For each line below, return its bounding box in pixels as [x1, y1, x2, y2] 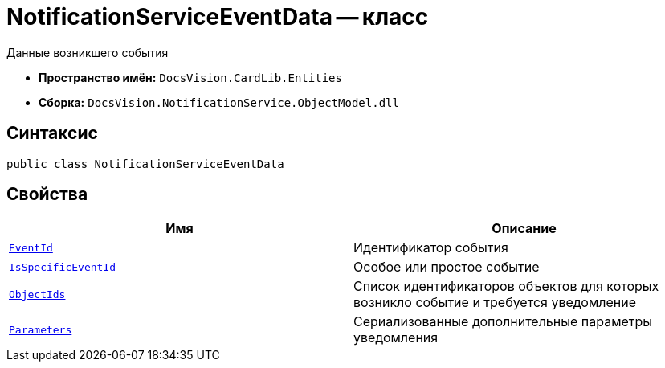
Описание [492, 220, 557, 237]
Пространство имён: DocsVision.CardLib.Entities [39, 70, 342, 84]
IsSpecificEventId [9, 260, 116, 273]
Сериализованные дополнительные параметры [353, 313, 653, 330]
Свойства [6, 184, 88, 205]
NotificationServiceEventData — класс [6, 3, 429, 31]
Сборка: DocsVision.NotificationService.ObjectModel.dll [39, 95, 399, 109]
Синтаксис [6, 123, 98, 144]
